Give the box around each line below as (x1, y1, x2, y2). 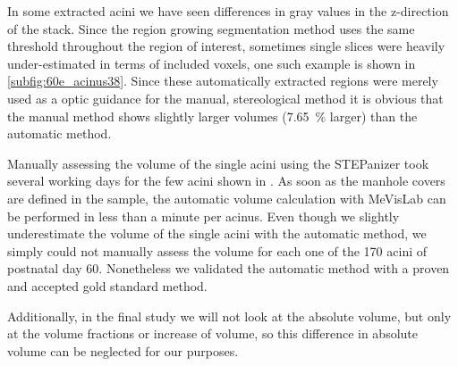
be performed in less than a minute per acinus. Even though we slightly (7, 206, 400, 225)
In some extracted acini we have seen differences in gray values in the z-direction (7, 2, 449, 20)
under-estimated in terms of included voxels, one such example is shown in (7, 54, 416, 72)
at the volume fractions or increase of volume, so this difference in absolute (7, 324, 419, 343)
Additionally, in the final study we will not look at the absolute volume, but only (7, 306, 452, 325)
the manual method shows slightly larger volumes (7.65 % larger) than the (7, 106, 418, 125)
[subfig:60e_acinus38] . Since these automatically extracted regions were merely (7, 71, 438, 90)
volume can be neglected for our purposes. (7, 341, 239, 360)
